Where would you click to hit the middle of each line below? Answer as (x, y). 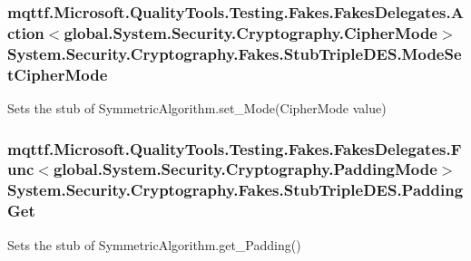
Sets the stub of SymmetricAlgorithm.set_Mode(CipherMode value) (197, 107)
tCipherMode (58, 74)
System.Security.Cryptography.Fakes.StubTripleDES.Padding (235, 190)
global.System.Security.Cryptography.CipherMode (250, 32)
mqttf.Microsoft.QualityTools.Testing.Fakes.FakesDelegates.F (235, 148)
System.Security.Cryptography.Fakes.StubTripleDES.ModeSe (235, 53)
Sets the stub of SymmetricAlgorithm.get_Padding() (154, 244)
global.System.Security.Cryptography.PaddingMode (245, 169)
